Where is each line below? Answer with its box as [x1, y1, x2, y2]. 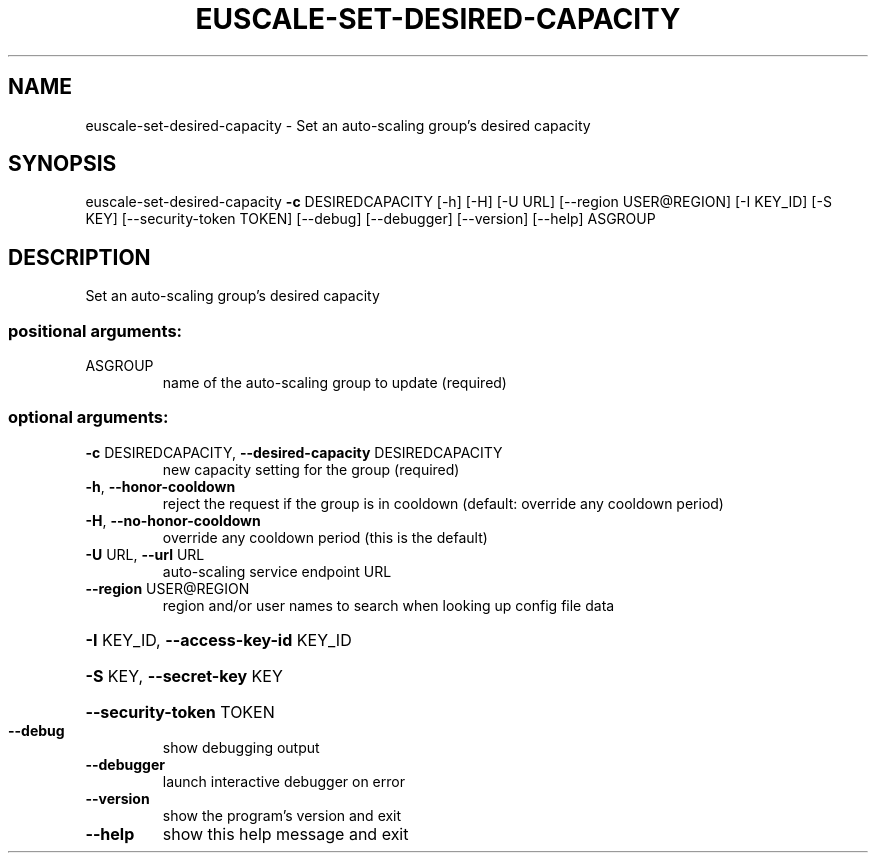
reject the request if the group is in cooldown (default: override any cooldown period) [162, 494, 724, 512]
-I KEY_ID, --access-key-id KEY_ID [85, 629, 352, 650]
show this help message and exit [162, 823, 409, 844]
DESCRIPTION [8, 244, 151, 270]
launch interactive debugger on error [162, 772, 405, 790]
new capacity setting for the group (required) [162, 460, 460, 478]
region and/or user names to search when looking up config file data [162, 596, 615, 614]
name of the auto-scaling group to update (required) [162, 374, 507, 392]
